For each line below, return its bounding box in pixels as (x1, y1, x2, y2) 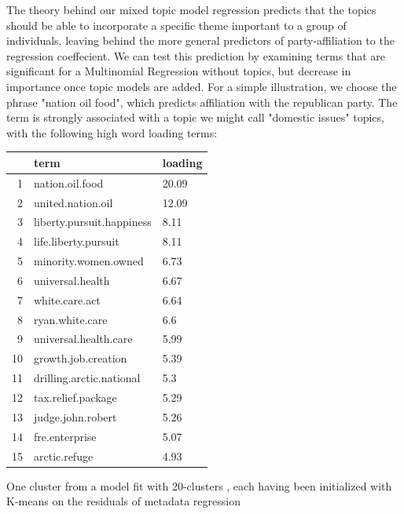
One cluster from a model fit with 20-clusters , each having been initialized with (6, 477, 392, 494)
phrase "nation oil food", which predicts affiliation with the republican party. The (6, 93, 398, 110)
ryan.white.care (34, 311, 108, 327)
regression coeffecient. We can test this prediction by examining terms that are (6, 47, 385, 64)
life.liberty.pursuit (34, 233, 119, 250)
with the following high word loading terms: (6, 124, 218, 140)
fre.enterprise (34, 428, 97, 444)
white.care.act (34, 291, 101, 308)
